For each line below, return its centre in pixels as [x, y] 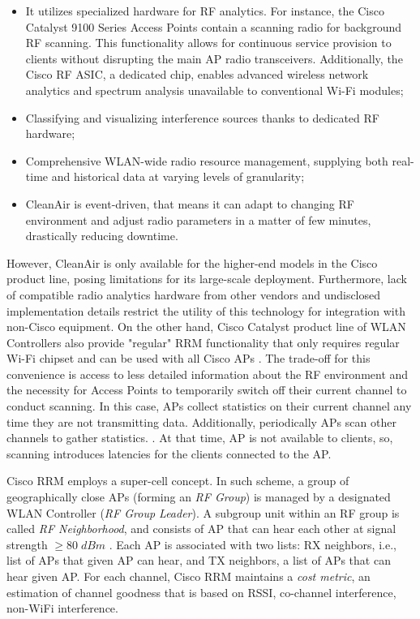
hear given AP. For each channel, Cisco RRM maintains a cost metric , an [189, 576]
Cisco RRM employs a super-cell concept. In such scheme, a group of [178, 481]
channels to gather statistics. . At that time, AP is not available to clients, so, [200, 438]
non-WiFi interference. [62, 608]
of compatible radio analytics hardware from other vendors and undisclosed [194, 294]
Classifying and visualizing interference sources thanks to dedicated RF [202, 117]
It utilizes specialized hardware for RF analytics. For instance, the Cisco [205, 11]
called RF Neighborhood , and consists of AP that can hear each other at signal [201, 529]
